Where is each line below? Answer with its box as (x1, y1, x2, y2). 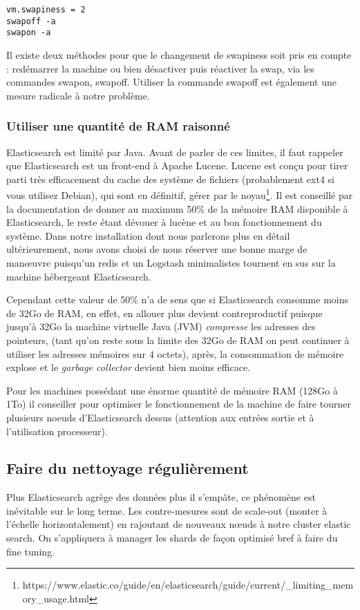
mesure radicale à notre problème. (6, 88, 150, 102)
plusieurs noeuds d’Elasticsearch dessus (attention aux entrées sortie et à (6, 410, 314, 424)
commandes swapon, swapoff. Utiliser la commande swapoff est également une (6, 75, 337, 89)
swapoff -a (6, 16, 56, 26)
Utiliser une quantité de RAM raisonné (6, 117, 230, 135)
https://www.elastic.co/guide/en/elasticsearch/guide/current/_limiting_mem (22, 578, 354, 592)
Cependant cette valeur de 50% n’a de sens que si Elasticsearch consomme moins (6, 292, 348, 307)
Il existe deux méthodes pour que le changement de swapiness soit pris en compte (6, 47, 352, 61)
